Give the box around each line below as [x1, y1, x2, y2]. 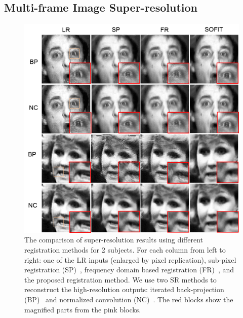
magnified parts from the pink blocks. [24, 304, 141, 314]
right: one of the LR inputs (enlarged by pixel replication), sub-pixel [24, 254, 236, 265]
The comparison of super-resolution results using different [24, 234, 203, 245]
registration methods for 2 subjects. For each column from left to [24, 244, 226, 255]
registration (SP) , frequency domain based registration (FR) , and [24, 264, 234, 275]
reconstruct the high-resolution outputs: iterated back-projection [24, 284, 224, 295]
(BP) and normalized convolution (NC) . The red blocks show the [24, 294, 233, 304]
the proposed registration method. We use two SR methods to [24, 274, 217, 285]
